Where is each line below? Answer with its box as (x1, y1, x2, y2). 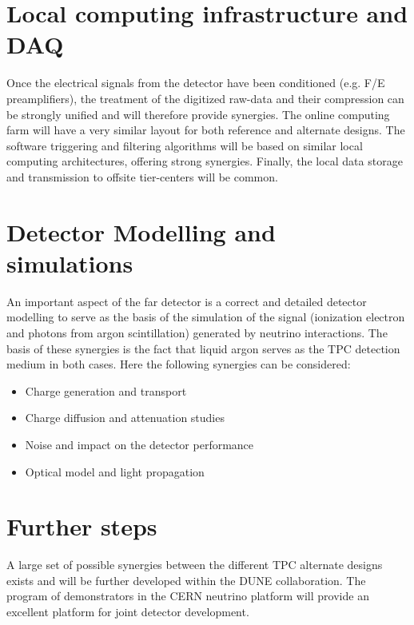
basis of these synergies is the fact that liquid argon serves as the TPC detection (6, 340, 400, 356)
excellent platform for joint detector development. (6, 603, 249, 620)
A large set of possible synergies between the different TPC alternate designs (6, 556, 383, 573)
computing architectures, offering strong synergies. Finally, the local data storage (6, 153, 403, 169)
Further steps (6, 510, 157, 543)
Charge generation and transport (25, 382, 187, 399)
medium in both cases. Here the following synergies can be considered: (6, 356, 351, 372)
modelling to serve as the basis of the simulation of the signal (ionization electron (6, 309, 405, 325)
